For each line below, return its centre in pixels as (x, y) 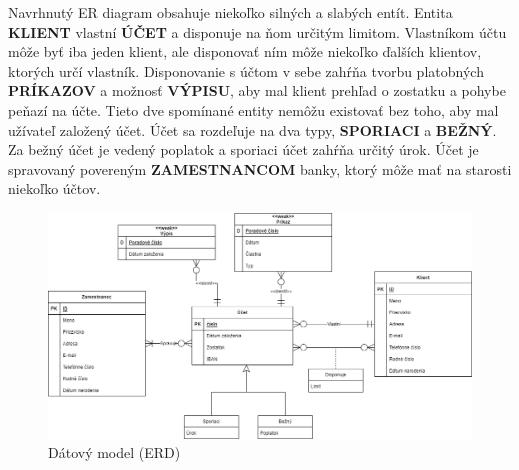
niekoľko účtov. (54, 188)
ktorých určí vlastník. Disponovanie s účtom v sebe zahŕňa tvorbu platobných (246, 70)
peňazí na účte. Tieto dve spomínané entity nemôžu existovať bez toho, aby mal (253, 109)
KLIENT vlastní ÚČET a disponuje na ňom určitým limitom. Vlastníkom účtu (257, 31)
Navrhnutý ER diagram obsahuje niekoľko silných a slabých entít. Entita (230, 12)
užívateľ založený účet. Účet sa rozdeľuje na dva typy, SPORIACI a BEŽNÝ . (252, 129)
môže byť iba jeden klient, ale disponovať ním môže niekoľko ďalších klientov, (245, 51)
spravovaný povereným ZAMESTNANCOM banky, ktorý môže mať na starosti (260, 168)
